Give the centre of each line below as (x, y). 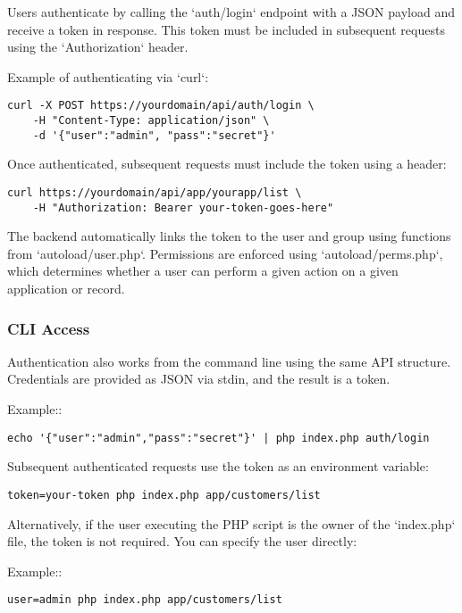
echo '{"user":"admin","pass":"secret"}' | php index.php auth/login (218, 438)
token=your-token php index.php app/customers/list (164, 495)
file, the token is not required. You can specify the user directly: (182, 541)
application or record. (66, 289)
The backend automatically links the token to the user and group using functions (229, 236)
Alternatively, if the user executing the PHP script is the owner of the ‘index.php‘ (231, 523)
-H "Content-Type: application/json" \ (151, 121)
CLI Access (49, 328)
